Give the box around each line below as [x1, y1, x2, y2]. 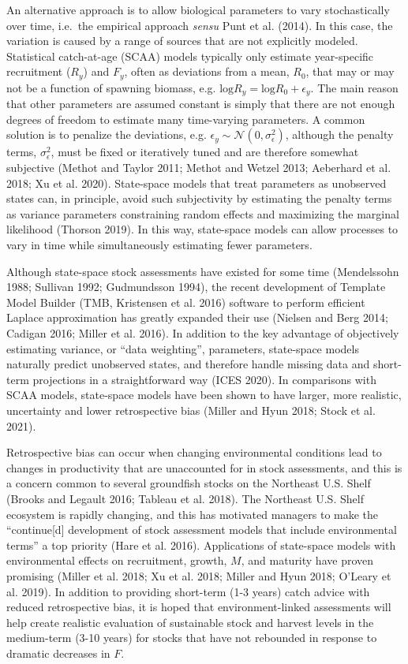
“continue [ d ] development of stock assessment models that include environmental [6, 521, 397, 538]
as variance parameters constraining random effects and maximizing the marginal [6, 205, 399, 222]
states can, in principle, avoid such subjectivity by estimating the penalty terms [6, 190, 392, 207]
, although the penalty [285, 126, 394, 143]
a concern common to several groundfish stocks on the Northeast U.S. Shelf [6, 475, 371, 491]
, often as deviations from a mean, [124, 63, 290, 80]
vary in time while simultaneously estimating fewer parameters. [6, 237, 313, 253]
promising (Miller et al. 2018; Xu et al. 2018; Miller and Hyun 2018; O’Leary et [6, 567, 391, 584]
